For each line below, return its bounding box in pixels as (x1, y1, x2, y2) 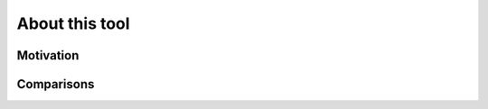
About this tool (16, 14, 130, 33)
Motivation (16, 48, 80, 63)
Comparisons (16, 77, 95, 92)
